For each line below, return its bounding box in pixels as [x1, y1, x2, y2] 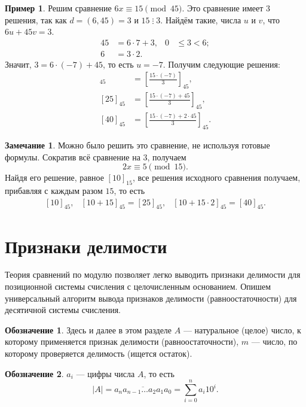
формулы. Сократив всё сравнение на [5, 150, 140, 163]
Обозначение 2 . [5, 367, 64, 379]
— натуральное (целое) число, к [183, 323, 301, 336]
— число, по [251, 335, 298, 348]
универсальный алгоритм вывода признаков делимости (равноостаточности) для [5, 291, 297, 304]
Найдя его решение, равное [5, 171, 104, 184]
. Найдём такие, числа [160, 13, 241, 26]
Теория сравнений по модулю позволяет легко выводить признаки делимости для [5, 268, 301, 281]
